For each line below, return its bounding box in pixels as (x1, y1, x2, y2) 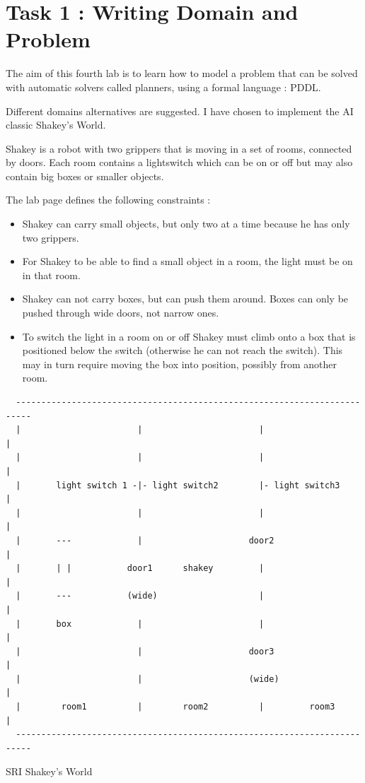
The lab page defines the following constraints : (6, 192, 211, 207)
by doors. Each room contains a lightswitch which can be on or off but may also (6, 155, 353, 170)
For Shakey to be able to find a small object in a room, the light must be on (22, 254, 353, 269)
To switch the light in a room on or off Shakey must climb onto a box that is (22, 329, 356, 343)
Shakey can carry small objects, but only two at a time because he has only (22, 216, 350, 231)
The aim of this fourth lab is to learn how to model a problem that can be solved (6, 66, 358, 81)
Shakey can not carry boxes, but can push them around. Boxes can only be (22, 291, 349, 306)
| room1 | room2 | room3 (16, 702, 335, 712)
